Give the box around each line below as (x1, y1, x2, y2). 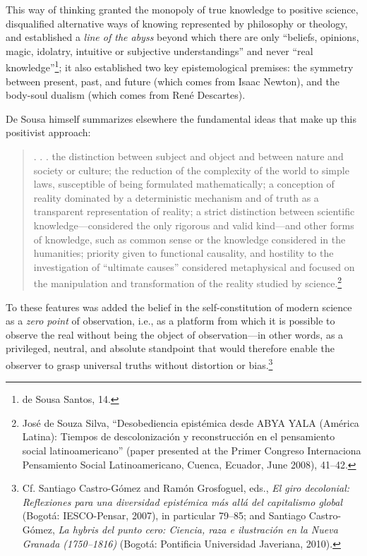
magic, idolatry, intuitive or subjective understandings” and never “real (6, 43, 313, 58)
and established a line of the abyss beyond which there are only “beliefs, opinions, (6, 30, 359, 44)
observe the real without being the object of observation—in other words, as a (6, 327, 344, 342)
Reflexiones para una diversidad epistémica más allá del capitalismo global (22, 494, 343, 509)
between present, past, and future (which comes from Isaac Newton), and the (6, 73, 339, 88)
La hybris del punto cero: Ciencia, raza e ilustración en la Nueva (58, 521, 338, 536)
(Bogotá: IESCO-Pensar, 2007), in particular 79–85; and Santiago (22, 508, 306, 523)
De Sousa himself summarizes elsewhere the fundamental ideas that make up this (6, 111, 356, 126)
